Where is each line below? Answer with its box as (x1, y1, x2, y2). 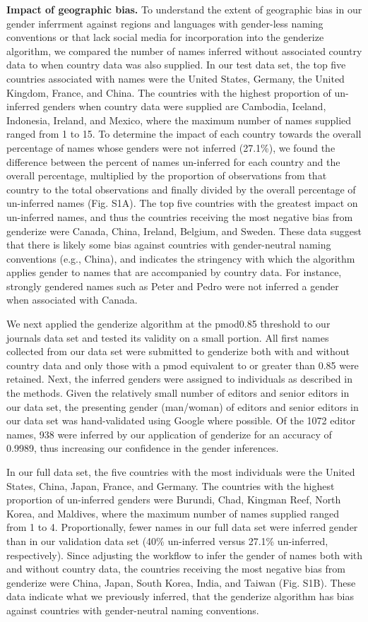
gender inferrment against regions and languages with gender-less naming (6, 16, 324, 30)
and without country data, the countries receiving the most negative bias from (6, 561, 345, 576)
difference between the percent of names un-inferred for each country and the (6, 154, 340, 169)
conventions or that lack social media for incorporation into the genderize (6, 30, 324, 44)
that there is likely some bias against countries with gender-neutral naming (6, 237, 331, 252)
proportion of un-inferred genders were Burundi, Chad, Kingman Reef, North (6, 492, 341, 507)
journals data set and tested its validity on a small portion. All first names (6, 330, 329, 345)
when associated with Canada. (6, 292, 138, 307)
